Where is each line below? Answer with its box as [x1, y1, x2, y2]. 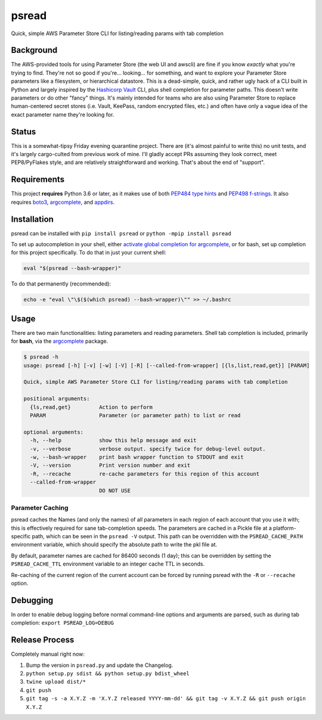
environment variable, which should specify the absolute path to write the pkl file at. [11, 541, 218, 548]
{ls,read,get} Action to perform [30, 404, 153, 411]
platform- [273, 525, 296, 532]
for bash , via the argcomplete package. [11, 337, 109, 345]
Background [11, 45, 58, 55]
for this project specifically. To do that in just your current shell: [11, 249, 166, 256]
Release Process [11, 635, 75, 645]
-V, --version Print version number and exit [30, 462, 191, 469]
